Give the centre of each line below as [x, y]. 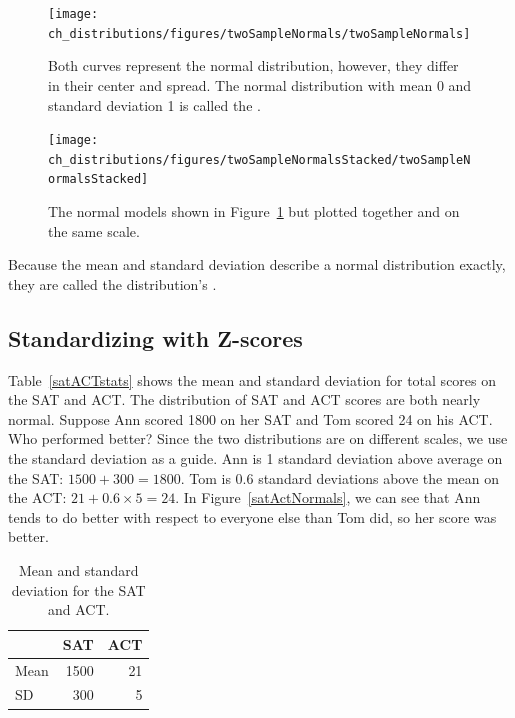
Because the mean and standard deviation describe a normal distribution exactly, [257, 264]
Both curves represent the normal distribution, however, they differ [253, 65]
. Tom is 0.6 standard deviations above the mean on [340, 477]
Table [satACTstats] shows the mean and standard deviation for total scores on [252, 379]
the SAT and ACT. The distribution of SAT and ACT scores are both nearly [244, 399]
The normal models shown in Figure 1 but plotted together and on [254, 211]
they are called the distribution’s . [112, 283]
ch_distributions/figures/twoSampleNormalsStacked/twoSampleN [259, 159]
